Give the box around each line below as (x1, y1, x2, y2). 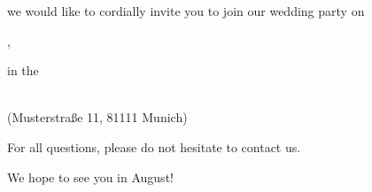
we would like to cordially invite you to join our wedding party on (7, 2, 365, 19)
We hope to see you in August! (7, 167, 174, 186)
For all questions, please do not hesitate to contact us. (7, 137, 301, 156)
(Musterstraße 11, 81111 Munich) (7, 108, 188, 127)
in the (7, 61, 39, 80)
